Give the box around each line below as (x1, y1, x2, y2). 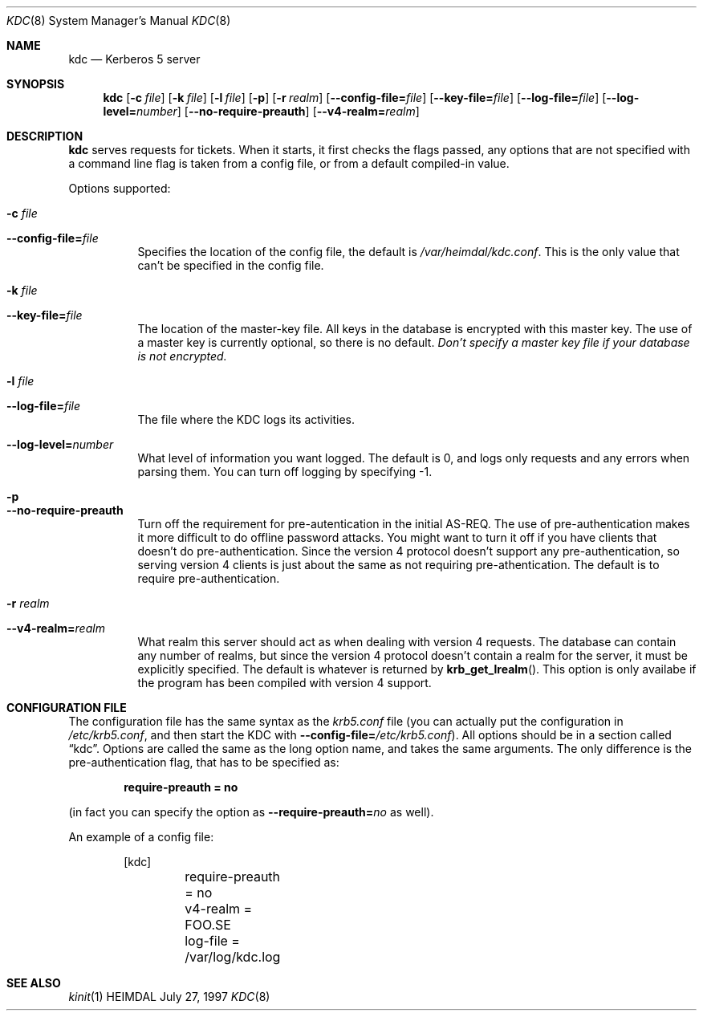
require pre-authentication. (137, 572, 280, 585)
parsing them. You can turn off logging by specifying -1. (137, 465, 433, 478)
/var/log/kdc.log (185, 949, 281, 965)
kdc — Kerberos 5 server (68, 52, 201, 66)
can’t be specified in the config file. (137, 258, 324, 272)
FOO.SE (185, 917, 231, 933)
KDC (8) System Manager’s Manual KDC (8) (6, 14, 231, 27)
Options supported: (68, 181, 171, 195)
